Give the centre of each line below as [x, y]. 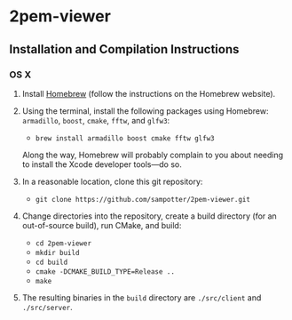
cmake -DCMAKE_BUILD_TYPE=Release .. [105, 272]
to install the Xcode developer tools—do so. [102, 164]
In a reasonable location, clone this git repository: [112, 181]
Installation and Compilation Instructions [124, 49]
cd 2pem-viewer [63, 243]
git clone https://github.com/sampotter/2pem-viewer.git [143, 199]
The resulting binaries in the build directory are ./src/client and [142, 297]
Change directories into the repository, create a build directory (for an [149, 216]
